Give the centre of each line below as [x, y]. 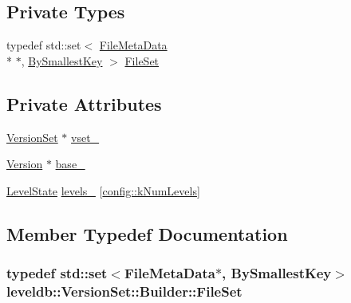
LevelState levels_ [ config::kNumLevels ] [103, 190]
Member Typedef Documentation [147, 233]
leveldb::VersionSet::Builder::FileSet [124, 291]
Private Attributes [84, 103]
